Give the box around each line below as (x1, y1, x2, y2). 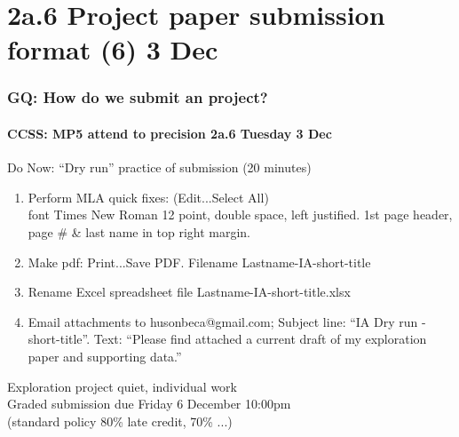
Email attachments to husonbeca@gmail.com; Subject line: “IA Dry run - (28, 312, 426, 330)
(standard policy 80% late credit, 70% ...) (7, 411, 233, 430)
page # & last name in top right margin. (28, 222, 251, 241)
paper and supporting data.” (28, 346, 182, 365)
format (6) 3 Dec (7, 31, 218, 68)
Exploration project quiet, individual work (7, 377, 237, 395)
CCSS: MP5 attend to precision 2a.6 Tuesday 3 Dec (7, 124, 332, 142)
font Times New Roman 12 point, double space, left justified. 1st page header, (28, 205, 453, 224)
